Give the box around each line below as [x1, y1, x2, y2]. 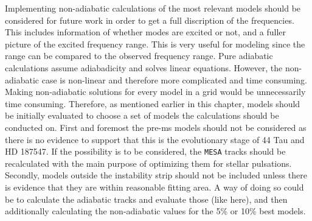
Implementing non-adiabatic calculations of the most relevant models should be [5, 2, 301, 14]
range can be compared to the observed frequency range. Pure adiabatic [5, 49, 273, 62]
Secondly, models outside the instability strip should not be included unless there [5, 169, 307, 181]
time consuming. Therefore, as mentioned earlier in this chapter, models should [5, 97, 300, 110]
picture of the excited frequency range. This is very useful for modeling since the [5, 37, 305, 50]
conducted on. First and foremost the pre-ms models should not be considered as [5, 121, 307, 133]
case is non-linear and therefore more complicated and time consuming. [41, 73, 307, 86]
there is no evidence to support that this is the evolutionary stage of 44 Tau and [5, 133, 305, 146]
